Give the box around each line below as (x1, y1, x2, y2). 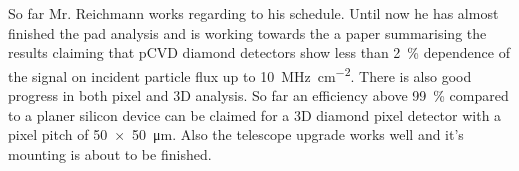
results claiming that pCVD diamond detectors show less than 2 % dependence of (8, 42, 510, 63)
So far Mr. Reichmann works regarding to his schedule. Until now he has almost (8, 3, 499, 23)
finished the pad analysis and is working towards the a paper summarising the (8, 22, 487, 43)
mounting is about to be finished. (8, 143, 212, 164)
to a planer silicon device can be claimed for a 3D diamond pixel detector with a (8, 104, 502, 125)
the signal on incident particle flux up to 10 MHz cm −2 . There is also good (8, 62, 472, 86)
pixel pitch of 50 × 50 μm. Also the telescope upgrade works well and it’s (8, 124, 464, 145)
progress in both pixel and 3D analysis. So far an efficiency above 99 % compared (8, 85, 509, 106)
